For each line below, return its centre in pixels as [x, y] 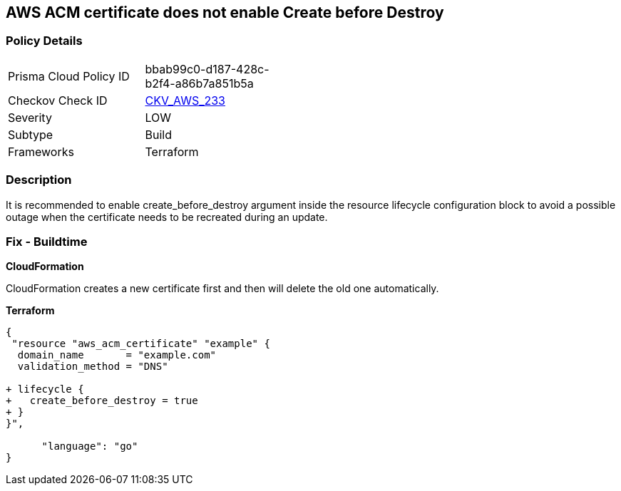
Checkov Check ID [58, 100]
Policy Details [44, 41]
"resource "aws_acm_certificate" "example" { [141, 344]
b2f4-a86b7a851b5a [199, 83]
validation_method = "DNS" [93, 367]
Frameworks [41, 151]
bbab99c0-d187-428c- [207, 69]
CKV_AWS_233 [185, 100]
